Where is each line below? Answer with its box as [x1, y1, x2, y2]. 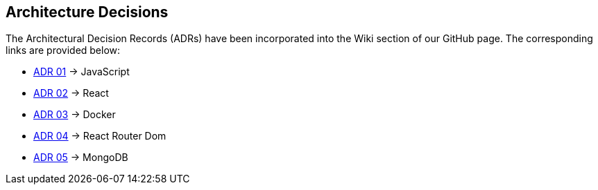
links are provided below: [6, 44, 121, 57]
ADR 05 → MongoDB [33, 151, 128, 164]
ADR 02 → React [33, 87, 109, 99]
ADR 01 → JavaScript [33, 66, 130, 78]
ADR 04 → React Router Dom [33, 130, 166, 142]
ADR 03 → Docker [33, 108, 116, 121]
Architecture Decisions [6, 3, 169, 21]
